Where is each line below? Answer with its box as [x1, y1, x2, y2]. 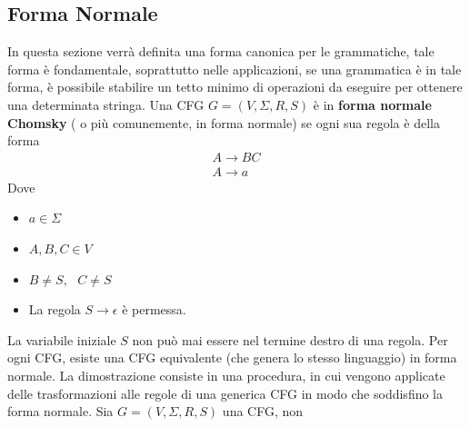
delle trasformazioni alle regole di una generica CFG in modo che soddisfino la [7, 383, 444, 402]
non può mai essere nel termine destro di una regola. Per [132, 330, 448, 349]
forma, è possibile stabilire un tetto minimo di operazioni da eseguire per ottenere [7, 77, 463, 96]
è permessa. [122, 300, 186, 319]
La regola [28, 300, 81, 319]
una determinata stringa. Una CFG [7, 94, 205, 114]
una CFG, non [222, 402, 304, 421]
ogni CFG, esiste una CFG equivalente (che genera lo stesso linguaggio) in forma [7, 348, 457, 367]
